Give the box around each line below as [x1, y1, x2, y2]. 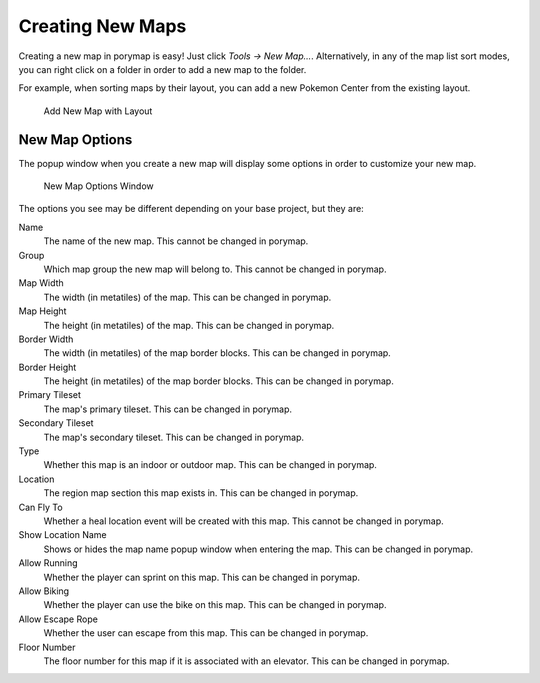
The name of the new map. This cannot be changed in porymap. [43, 235, 309, 247]
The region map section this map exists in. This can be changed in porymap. [43, 487, 359, 499]
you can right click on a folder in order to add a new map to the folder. [18, 63, 307, 75]
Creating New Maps [18, 15, 187, 37]
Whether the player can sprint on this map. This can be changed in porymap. [43, 571, 360, 583]
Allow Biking [18, 585, 70, 597]
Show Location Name [18, 529, 107, 541]
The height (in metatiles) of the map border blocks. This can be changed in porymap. [43, 375, 394, 387]
